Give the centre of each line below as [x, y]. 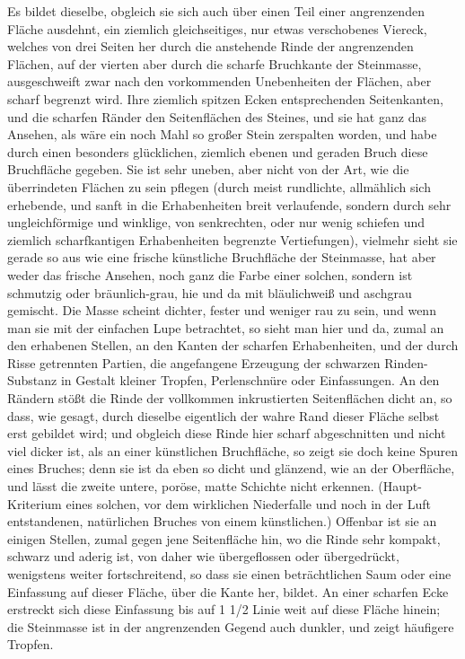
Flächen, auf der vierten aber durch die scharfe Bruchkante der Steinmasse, [215, 63]
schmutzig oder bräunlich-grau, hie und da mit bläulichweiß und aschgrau [210, 292]
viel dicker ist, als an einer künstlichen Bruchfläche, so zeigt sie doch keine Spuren [232, 450]
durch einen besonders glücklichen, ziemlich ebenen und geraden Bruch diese [218, 151]
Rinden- [406, 362]
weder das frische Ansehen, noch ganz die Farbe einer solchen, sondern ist [210, 274]
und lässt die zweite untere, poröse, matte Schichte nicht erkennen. [191, 486]
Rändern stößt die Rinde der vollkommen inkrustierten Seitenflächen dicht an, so [230, 398]
